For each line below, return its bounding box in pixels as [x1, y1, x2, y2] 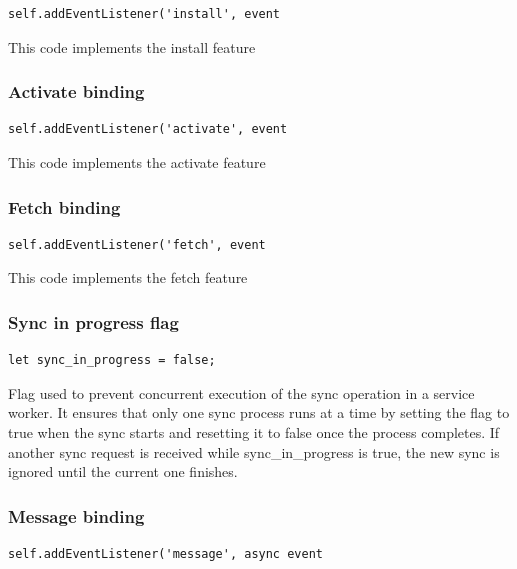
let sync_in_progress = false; [8, 353, 216, 368]
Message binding [8, 503, 145, 528]
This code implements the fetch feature [8, 267, 248, 288]
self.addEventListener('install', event [8, 7, 281, 21]
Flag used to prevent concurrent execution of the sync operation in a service [8, 382, 475, 403]
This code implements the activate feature [8, 152, 266, 172]
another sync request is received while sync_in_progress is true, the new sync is [8, 441, 500, 462]
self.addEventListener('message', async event [8, 547, 323, 561]
